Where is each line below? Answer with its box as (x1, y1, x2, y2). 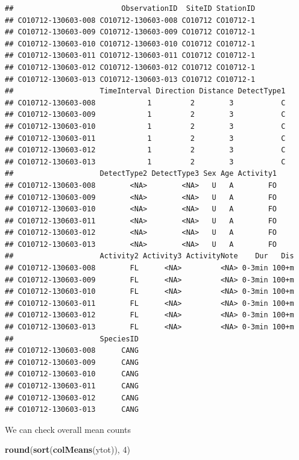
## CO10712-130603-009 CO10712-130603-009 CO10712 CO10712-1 (5, 28, 256, 37)
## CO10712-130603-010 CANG (5, 370, 139, 379)
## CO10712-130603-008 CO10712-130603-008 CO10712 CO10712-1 (5, 16, 256, 25)
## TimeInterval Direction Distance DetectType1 (5, 87, 286, 96)
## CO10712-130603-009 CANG (5, 358, 139, 367)
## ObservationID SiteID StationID (5, 4, 256, 13)
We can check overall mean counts (5, 423, 131, 435)
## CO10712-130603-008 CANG (5, 346, 139, 355)
